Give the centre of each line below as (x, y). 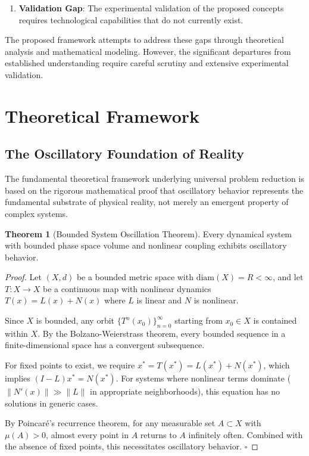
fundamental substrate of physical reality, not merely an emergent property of (147, 202)
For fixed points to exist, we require (70, 365)
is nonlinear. (216, 300)
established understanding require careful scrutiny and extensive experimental (147, 63)
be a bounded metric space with (135, 277)
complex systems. (36, 213)
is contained (275, 320)
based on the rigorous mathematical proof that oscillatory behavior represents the (154, 190)
